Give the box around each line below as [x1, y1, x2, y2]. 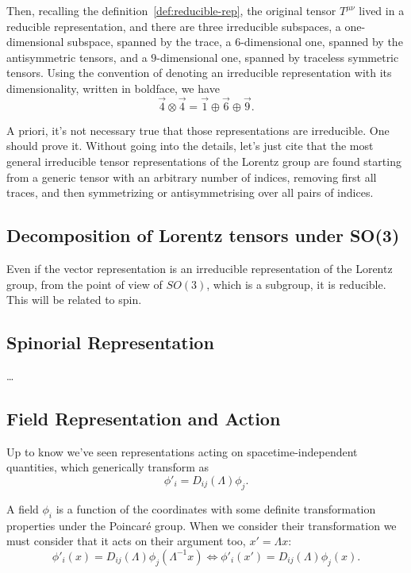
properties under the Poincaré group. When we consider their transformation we [6, 517, 397, 533]
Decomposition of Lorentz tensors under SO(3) [6, 223, 400, 248]
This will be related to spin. [6, 291, 142, 308]
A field [6, 500, 39, 517]
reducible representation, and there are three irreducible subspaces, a [6, 17, 341, 34]
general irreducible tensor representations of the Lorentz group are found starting [6, 152, 401, 169]
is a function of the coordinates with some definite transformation [56, 500, 376, 517]
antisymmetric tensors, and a [6, 48, 148, 65]
